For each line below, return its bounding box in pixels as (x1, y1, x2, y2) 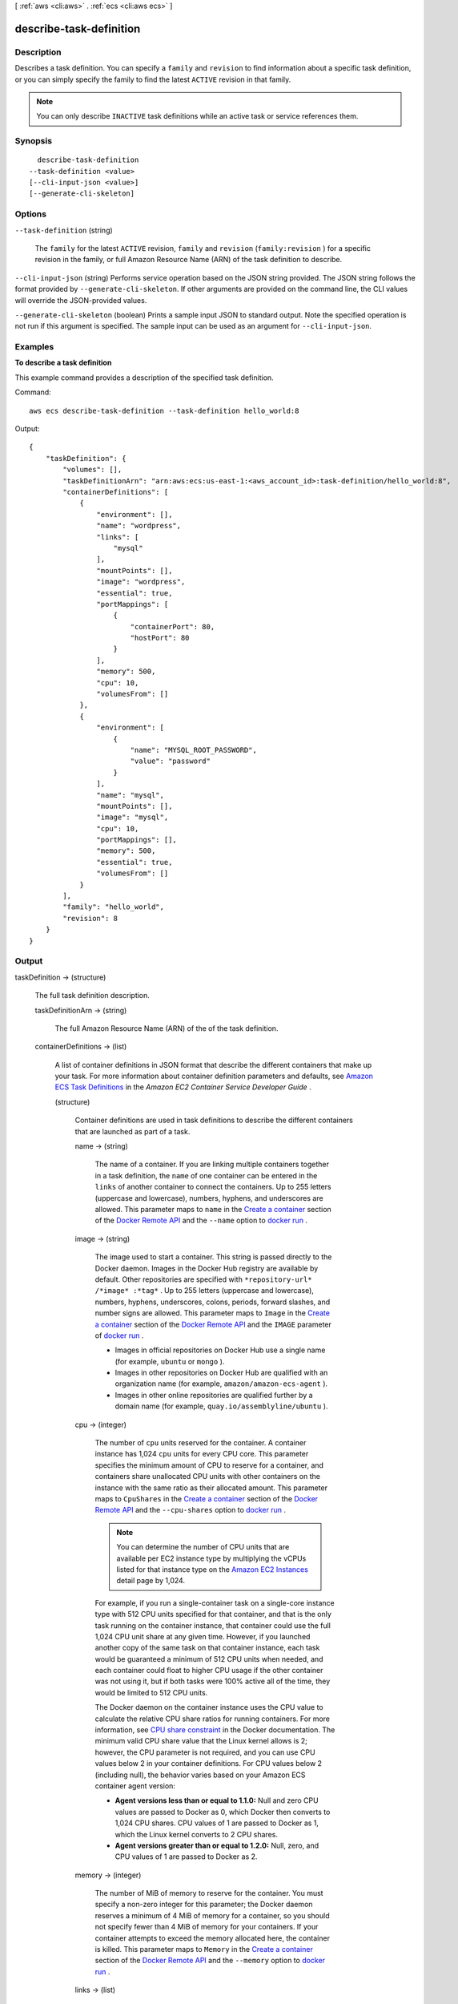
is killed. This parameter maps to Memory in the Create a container (94, 1945, 314, 1954)
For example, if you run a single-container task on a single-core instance (94, 1598, 335, 1607)
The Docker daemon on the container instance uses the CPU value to (94, 1703, 323, 1712)
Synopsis (14, 135, 52, 147)
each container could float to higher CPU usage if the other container (94, 1666, 323, 1675)
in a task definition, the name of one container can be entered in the (94, 1170, 318, 1180)
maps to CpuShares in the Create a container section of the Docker (94, 1493, 319, 1503)
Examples (14, 341, 54, 353)
